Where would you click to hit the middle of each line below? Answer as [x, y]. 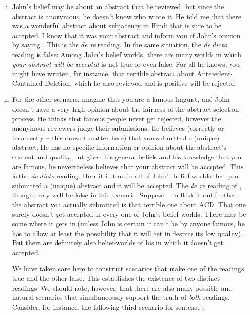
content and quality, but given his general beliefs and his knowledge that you [127, 156]
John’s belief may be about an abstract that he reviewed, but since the [118, 6]
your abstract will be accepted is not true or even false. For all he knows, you [126, 64]
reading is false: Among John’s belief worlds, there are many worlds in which [126, 54]
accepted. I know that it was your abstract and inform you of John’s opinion [126, 35]
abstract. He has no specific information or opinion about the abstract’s [119, 147]
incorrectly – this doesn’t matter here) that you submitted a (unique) [116, 137]
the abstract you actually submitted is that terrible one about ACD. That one [129, 204]
